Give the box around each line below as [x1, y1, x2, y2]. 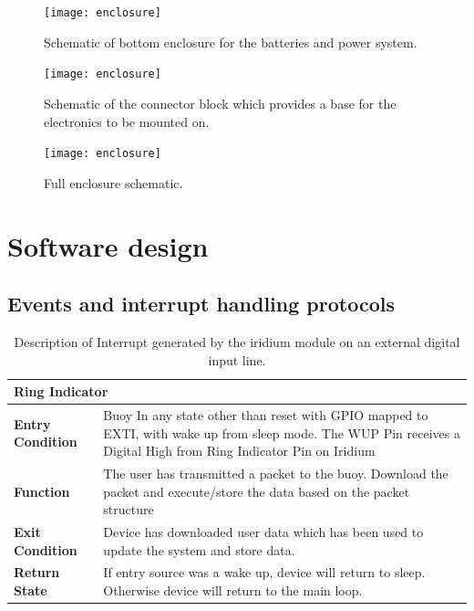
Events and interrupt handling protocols [7, 290, 395, 318]
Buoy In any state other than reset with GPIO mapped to [103, 405, 428, 424]
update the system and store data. [103, 540, 295, 559]
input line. [208, 350, 266, 369]
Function [14, 481, 70, 500]
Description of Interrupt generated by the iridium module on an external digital [14, 332, 460, 351]
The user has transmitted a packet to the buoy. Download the [103, 463, 448, 482]
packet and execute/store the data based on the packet [103, 481, 410, 500]
